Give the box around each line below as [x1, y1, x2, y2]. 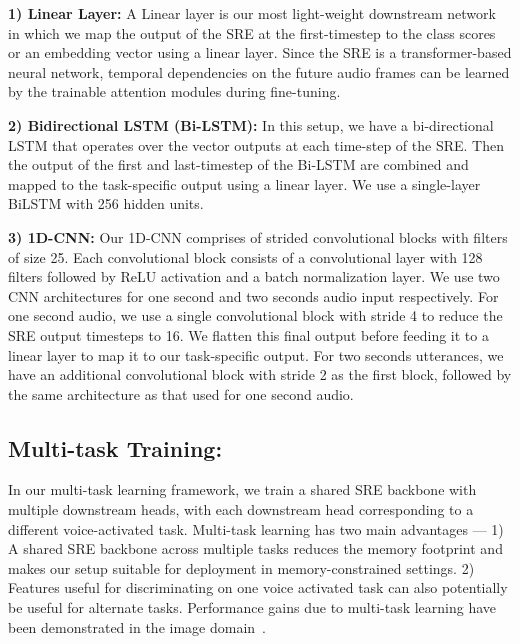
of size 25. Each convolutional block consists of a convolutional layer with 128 [8, 246, 483, 267]
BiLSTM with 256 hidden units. [8, 193, 204, 214]
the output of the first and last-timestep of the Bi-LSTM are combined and [8, 154, 469, 175]
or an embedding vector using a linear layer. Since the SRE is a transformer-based [8, 42, 512, 63]
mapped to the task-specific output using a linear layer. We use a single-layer [8, 173, 481, 194]
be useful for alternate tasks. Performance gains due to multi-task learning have [8, 597, 497, 618]
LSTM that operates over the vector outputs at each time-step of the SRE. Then [8, 134, 504, 155]
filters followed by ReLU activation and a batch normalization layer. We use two [8, 266, 500, 287]
